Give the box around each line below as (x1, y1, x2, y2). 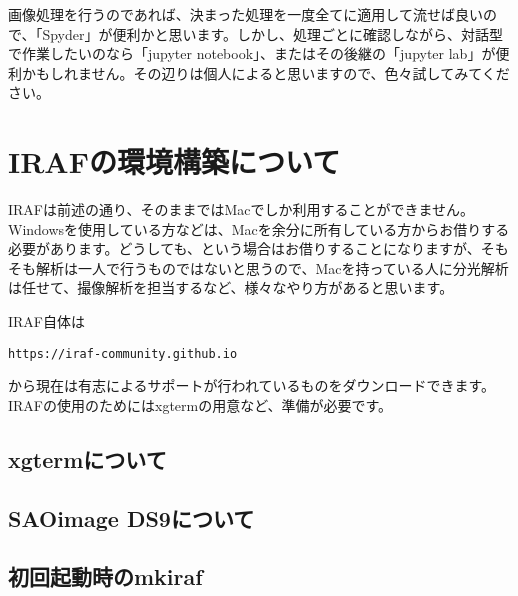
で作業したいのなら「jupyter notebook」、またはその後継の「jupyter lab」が (8, 43, 496, 64)
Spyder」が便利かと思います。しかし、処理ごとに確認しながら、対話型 (42, 23, 504, 44)
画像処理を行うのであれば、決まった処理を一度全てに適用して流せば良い (8, 4, 483, 24)
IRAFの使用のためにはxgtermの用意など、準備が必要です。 (8, 394, 393, 415)
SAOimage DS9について (8, 502, 255, 533)
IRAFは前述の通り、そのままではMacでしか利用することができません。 (8, 199, 475, 220)
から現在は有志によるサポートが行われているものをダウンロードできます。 (8, 375, 496, 396)
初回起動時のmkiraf (8, 561, 203, 592)
